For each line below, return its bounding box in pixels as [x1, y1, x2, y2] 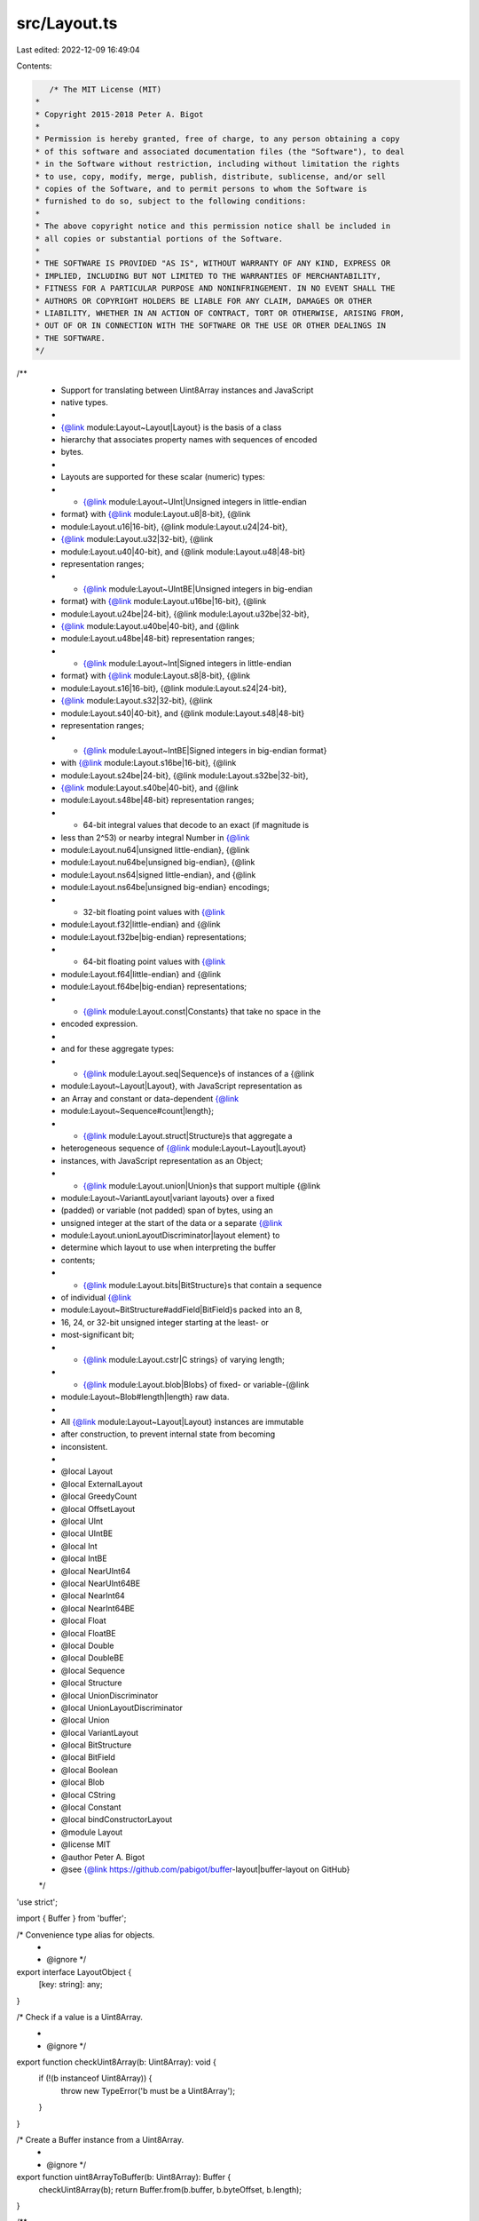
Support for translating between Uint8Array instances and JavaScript [60, 385, 314, 395]
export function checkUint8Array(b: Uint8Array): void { [16, 2057, 217, 2067]
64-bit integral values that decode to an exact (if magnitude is [82, 820, 310, 831]
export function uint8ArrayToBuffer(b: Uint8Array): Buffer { [16, 2172, 232, 2183]
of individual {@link [60, 1293, 132, 1303]
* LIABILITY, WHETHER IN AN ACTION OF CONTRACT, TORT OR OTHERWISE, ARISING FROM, [35, 307, 405, 318]
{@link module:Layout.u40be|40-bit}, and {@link [60, 620, 239, 631]
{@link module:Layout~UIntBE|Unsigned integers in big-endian [82, 583, 313, 594]
